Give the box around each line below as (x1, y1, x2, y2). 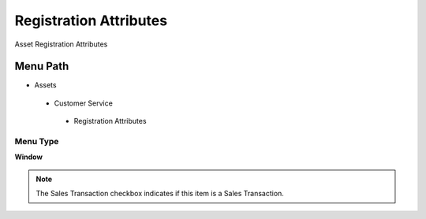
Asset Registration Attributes (14, 39, 108, 49)
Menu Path (14, 60, 69, 73)
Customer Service (54, 98, 114, 108)
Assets (34, 80, 57, 90)
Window (14, 152, 43, 161)
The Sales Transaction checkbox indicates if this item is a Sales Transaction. (35, 189, 284, 199)
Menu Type (14, 136, 59, 147)
